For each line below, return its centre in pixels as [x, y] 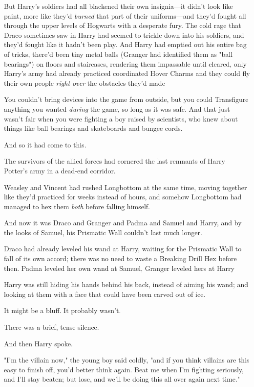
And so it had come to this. [45, 144]
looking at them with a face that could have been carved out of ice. [105, 294]
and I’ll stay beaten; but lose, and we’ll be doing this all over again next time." [122, 379]
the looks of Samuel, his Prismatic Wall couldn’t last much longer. [103, 232]
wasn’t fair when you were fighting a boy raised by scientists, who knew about [121, 118]
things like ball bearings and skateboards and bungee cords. [93, 128]
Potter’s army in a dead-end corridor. [60, 170]
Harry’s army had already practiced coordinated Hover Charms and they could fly [127, 73]
